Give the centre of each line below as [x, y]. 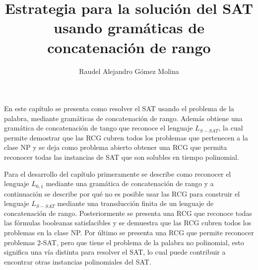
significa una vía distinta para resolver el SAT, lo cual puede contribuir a [115, 252]
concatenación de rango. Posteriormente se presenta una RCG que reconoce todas [128, 213]
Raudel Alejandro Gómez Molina [129, 71]
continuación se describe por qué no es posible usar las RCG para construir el [122, 193]
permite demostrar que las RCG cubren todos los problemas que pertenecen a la [126, 137]
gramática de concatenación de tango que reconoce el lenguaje [98, 128]
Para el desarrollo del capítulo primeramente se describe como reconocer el [118, 173]
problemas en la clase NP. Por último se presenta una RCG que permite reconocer [129, 233]
